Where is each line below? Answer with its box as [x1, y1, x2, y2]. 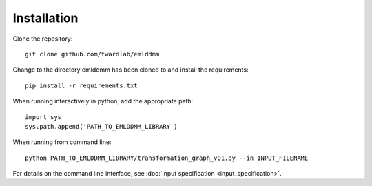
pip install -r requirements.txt [25, 81, 138, 90]
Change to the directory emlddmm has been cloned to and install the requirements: [12, 65, 249, 74]
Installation [12, 10, 79, 25]
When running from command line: [12, 138, 112, 146]
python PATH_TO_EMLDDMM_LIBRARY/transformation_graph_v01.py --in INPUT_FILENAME [25, 154, 309, 162]
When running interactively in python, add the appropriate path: [12, 97, 194, 105]
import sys [25, 113, 62, 121]
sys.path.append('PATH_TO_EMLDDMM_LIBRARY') [25, 123, 178, 130]
